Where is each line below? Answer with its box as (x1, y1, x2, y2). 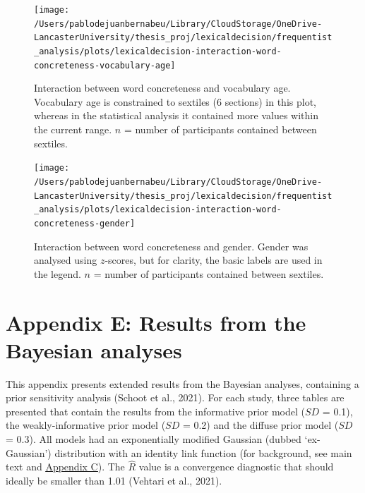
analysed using (34, 252, 97, 267)
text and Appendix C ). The (6, 459, 125, 474)
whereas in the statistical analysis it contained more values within (34, 108, 319, 123)
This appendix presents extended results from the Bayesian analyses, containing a (6, 376, 359, 391)
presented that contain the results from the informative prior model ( (6, 403, 305, 418)
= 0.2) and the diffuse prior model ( (182, 418, 339, 432)
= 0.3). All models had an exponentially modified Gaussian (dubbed (6, 432, 301, 446)
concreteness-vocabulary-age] (34, 60, 176, 71)
